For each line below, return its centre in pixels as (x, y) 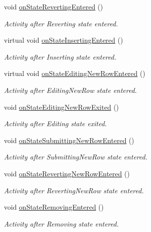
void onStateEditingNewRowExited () (62, 107)
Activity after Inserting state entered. (60, 56)
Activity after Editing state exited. (55, 123)
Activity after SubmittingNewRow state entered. (76, 157)
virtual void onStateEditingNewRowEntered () (75, 73)
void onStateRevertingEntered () (54, 6)
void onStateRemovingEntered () (54, 207)
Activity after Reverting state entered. (61, 23)
